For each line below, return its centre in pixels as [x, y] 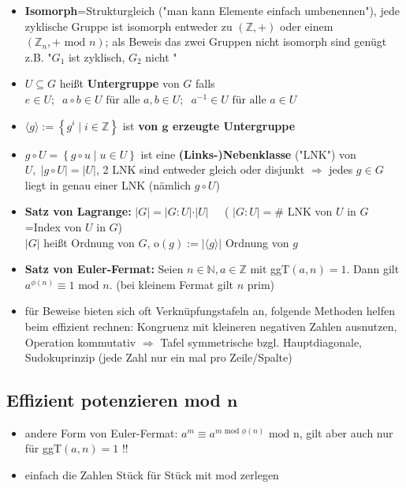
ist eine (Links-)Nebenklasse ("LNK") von [248, 154]
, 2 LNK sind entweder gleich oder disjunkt [201, 169]
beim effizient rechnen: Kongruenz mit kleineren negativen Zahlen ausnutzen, [211, 326]
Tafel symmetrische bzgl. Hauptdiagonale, [261, 342]
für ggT [43, 448]
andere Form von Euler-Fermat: [101, 432]
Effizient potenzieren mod [114, 400]
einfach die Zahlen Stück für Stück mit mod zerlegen [152, 475]
